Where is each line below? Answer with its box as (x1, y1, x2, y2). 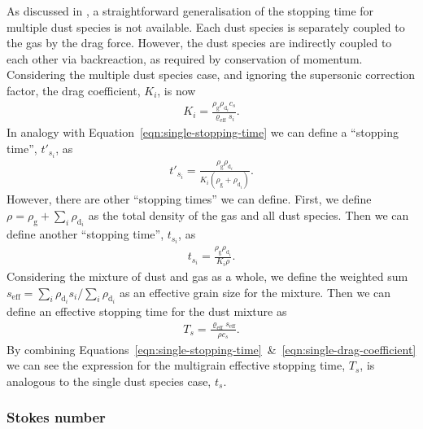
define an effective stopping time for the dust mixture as (7, 303, 287, 319)
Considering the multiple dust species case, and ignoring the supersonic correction (7, 66, 416, 83)
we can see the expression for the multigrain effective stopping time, (7, 357, 346, 374)
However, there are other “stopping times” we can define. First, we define (7, 190, 372, 208)
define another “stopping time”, (7, 225, 164, 243)
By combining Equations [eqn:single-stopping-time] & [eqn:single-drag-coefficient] (7, 340, 416, 357)
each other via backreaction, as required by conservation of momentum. (7, 50, 363, 67)
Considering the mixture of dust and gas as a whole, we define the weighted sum (7, 267, 408, 284)
